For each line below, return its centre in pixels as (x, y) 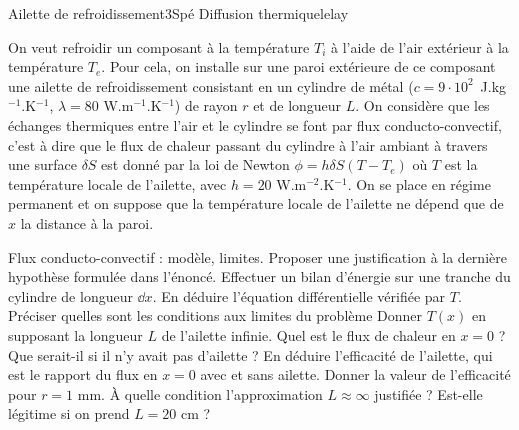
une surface (42, 164)
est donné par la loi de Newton (195, 164)
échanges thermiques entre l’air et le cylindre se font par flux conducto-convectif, (255, 124)
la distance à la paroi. (87, 222)
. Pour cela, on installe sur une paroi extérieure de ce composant (298, 66)
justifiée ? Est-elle (428, 393)
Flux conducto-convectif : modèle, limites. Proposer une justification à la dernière (257, 256)
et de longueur (297, 105)
